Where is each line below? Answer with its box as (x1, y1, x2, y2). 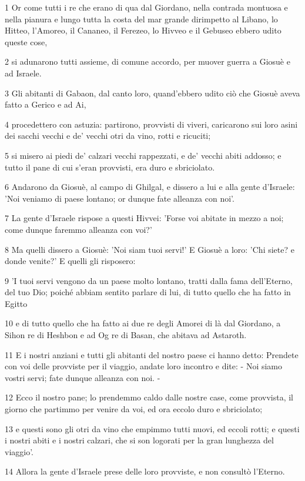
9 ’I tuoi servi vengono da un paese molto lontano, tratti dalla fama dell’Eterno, (5, 274, 293, 286)
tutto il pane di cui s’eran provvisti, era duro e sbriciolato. (5, 161, 215, 173)
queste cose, (5, 35, 48, 48)
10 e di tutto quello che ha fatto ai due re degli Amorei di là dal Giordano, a (5, 317, 281, 329)
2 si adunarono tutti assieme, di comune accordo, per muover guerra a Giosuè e (5, 55, 290, 68)
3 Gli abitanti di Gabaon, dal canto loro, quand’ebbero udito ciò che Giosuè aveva (5, 86, 300, 99)
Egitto (5, 297, 28, 309)
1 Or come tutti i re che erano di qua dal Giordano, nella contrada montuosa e (5, 1, 288, 13)
